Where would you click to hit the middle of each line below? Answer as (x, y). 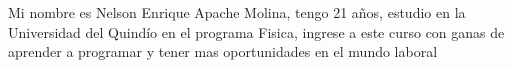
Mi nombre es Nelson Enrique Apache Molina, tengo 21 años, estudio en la (237, 12)
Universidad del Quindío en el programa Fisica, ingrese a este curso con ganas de (256, 31)
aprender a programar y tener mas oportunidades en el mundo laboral (223, 51)
